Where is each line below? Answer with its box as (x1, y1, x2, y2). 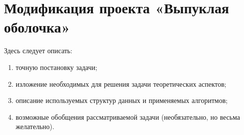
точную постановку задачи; (15, 62, 97, 72)
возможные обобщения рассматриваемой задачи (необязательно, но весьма (15, 111, 240, 122)
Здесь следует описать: (4, 45, 73, 56)
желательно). (15, 121, 54, 132)
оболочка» (4, 17, 70, 37)
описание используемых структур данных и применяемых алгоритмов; (15, 95, 228, 105)
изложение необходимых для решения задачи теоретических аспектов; (15, 78, 227, 89)
